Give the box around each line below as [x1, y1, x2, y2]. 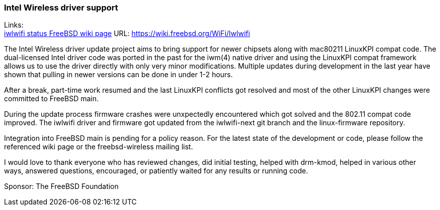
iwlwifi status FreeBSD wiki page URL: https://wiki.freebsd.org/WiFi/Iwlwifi [4, 29, 250, 38]
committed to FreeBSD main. [4, 94, 99, 103]
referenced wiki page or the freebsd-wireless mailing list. [4, 142, 193, 151]
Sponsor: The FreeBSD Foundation [4, 182, 119, 191]
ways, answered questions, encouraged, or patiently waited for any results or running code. [4, 166, 308, 175]
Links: [4, 21, 24, 30]
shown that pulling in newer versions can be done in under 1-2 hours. [4, 70, 233, 79]
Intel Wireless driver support [4, 3, 118, 13]
